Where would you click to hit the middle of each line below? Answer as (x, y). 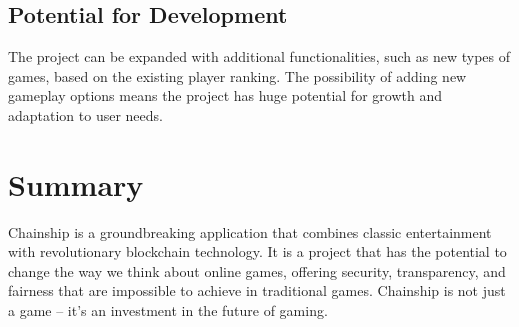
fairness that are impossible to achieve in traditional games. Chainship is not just (257, 290)
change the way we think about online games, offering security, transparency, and (257, 270)
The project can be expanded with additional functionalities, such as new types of (259, 56)
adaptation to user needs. (85, 114)
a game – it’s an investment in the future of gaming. (168, 310)
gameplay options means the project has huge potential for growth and (225, 95)
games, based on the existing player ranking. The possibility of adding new (237, 75)
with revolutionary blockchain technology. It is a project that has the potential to (257, 251)
